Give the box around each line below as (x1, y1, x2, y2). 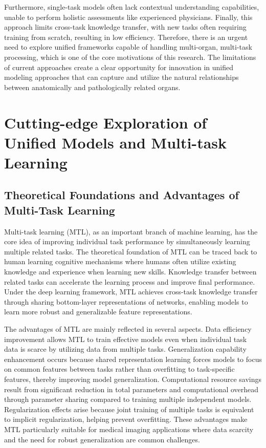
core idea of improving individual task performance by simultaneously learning (4, 236, 250, 247)
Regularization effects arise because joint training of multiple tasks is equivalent (4, 403, 254, 414)
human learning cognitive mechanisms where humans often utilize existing (4, 256, 236, 267)
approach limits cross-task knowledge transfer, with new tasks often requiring (4, 22, 247, 32)
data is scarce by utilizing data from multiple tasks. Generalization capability (4, 344, 247, 354)
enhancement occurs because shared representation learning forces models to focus (4, 353, 262, 364)
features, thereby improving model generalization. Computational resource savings (4, 374, 262, 384)
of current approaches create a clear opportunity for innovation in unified (4, 61, 234, 72)
